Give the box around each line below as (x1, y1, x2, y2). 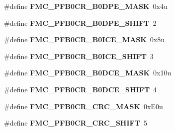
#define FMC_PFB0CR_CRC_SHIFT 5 (4, 118, 147, 128)
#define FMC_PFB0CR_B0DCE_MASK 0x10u (4, 67, 172, 78)
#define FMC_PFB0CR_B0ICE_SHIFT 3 (4, 51, 154, 61)
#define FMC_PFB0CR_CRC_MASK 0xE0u (4, 101, 163, 111)
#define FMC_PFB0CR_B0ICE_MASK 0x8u (4, 34, 165, 45)
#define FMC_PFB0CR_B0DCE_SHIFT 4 (4, 84, 157, 94)
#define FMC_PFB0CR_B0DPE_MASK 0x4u (4, 1, 168, 11)
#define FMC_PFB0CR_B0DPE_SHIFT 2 (4, 17, 157, 28)
